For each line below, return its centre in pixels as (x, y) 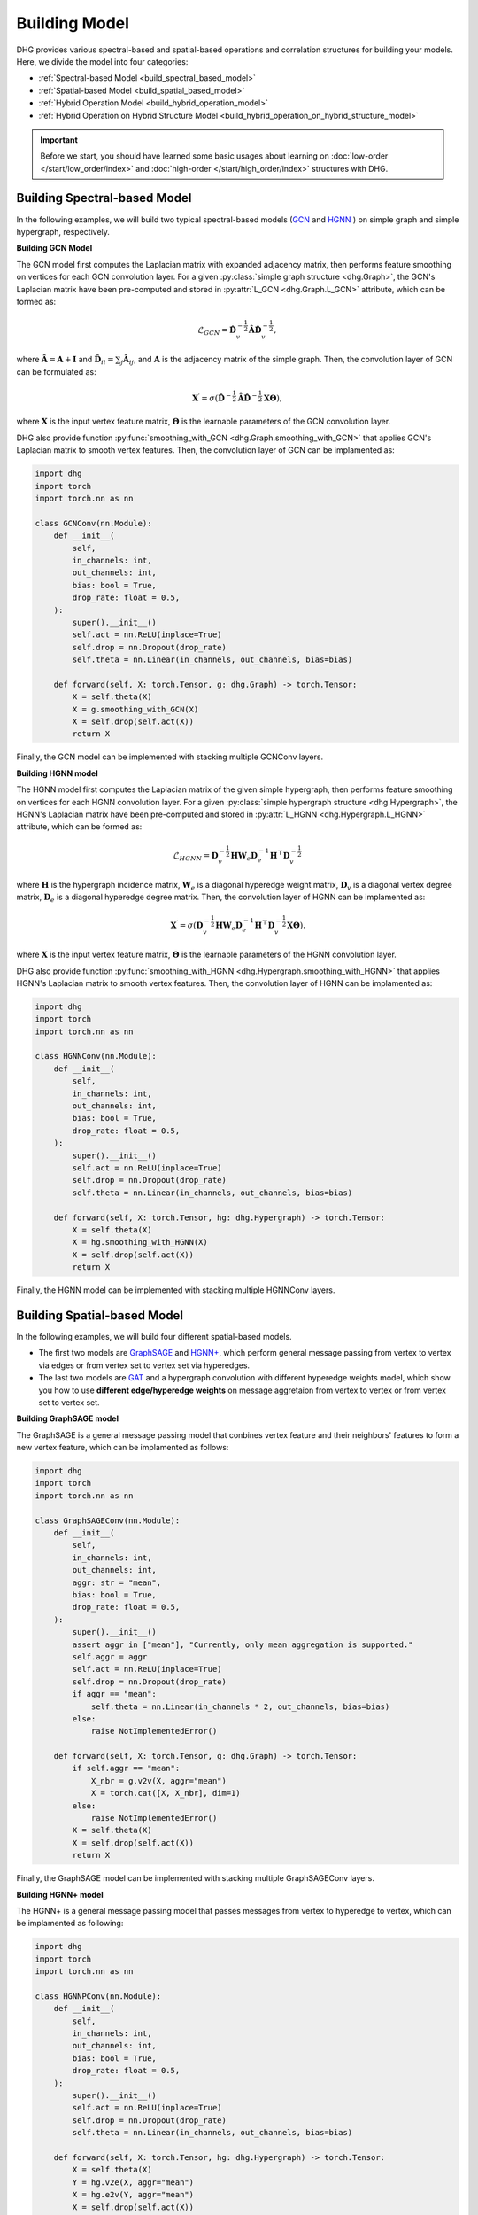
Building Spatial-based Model (100, 1315)
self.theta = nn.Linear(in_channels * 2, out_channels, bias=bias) (240, 1706)
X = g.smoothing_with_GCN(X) (135, 709)
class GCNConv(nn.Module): (93, 523)
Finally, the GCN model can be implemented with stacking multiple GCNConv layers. (170, 757)
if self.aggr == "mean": (126, 1768)
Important (59, 140)
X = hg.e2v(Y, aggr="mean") (133, 2195)
